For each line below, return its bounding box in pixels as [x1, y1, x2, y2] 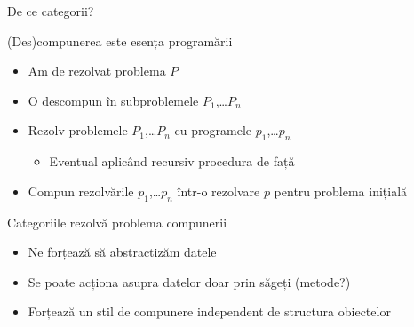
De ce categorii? [7, 2, 94, 20]
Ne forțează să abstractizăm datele [28, 243, 217, 261]
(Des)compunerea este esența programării [7, 31, 233, 50]
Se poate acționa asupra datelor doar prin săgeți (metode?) [28, 272, 351, 291]
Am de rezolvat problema [28, 61, 166, 80]
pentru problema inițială [274, 181, 408, 200]
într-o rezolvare [177, 181, 260, 200]
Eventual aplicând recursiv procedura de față [49, 152, 295, 171]
